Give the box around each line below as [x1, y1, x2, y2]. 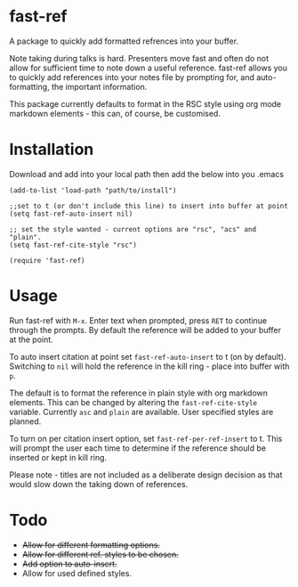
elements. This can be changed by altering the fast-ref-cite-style [9, 396, 258, 407]
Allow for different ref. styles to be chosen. [21, 549, 180, 559]
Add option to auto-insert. [21, 558, 117, 569]
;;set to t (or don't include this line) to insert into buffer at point [9, 201, 289, 210]
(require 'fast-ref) [9, 256, 86, 265]
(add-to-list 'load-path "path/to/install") [9, 185, 177, 195]
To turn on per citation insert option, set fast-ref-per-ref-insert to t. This [9, 433, 283, 444]
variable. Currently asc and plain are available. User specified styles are [9, 406, 274, 417]
